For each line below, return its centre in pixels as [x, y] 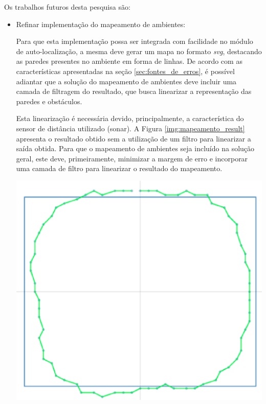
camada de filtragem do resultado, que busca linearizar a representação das [134, 91]
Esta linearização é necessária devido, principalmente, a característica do [130, 118]
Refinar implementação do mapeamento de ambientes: [101, 24]
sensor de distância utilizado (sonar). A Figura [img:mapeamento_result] [130, 128]
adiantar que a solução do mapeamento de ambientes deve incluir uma [126, 81]
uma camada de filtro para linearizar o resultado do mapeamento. [119, 168]
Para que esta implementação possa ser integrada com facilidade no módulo [135, 41]
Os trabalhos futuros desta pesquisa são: [67, 7]
